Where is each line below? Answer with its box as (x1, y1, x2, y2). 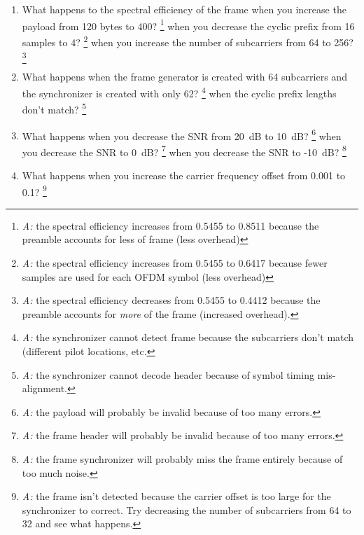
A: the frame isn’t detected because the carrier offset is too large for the (22, 489, 331, 503)
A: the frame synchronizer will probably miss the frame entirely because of (22, 451, 343, 466)
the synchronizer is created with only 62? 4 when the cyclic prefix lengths (22, 84, 337, 100)
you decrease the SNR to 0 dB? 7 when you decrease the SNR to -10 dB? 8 (22, 142, 346, 159)
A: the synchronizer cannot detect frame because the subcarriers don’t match (22, 330, 354, 345)
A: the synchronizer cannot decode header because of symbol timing (22, 367, 314, 382)
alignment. (22, 381, 67, 396)
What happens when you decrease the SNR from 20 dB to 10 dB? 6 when (22, 126, 342, 143)
